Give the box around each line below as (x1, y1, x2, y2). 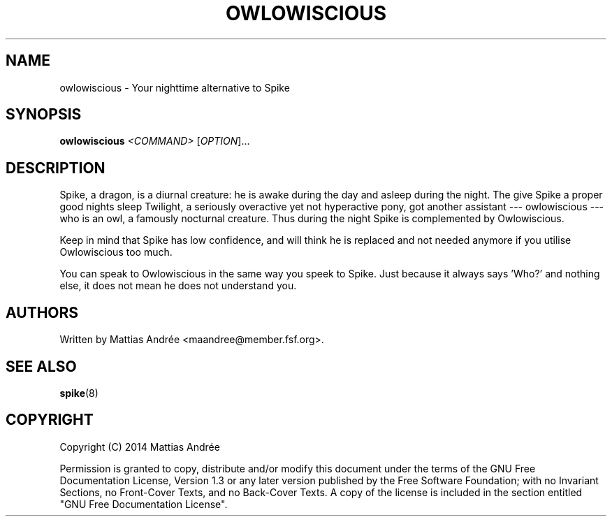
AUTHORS (6, 303, 79, 321)
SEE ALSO (6, 357, 77, 375)
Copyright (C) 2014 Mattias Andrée (59, 440, 220, 453)
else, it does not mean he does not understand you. (59, 280, 297, 292)
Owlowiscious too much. (59, 246, 173, 259)
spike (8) (59, 386, 99, 399)
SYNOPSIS (6, 106, 82, 124)
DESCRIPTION (6, 159, 105, 177)
